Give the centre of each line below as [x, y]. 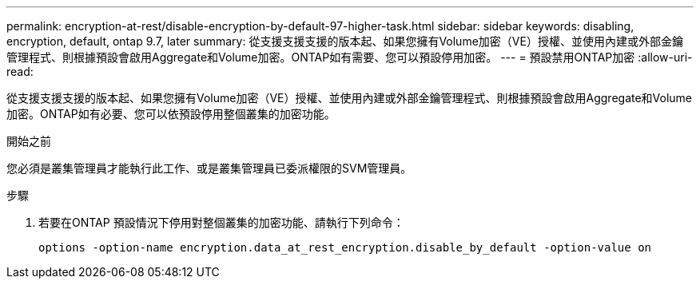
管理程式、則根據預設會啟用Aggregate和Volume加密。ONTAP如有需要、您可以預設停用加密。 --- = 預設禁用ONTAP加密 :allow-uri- [350, 57]
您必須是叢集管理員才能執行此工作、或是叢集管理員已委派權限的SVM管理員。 [209, 168]
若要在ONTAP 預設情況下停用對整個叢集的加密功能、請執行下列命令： [221, 222]
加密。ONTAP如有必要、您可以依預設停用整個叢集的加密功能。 [171, 114]
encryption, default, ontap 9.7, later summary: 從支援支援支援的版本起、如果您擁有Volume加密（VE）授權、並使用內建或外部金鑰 [345, 41]
